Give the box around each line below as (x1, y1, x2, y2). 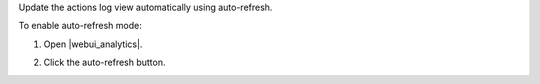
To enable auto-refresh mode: (18, 20, 142, 32)
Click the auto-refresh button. (43, 56, 166, 69)
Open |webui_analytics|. (43, 38, 143, 50)
